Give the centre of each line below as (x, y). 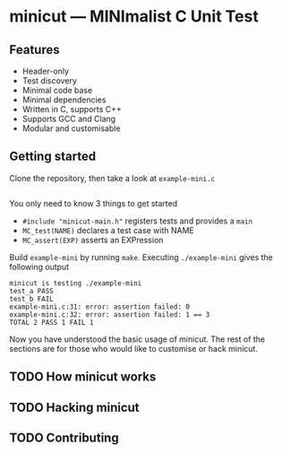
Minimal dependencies (64, 100)
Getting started (53, 157)
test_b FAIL (31, 299)
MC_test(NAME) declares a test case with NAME (108, 230)
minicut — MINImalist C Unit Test (134, 17)
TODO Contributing (64, 437)
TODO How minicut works (83, 377)
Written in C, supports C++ (72, 109)
